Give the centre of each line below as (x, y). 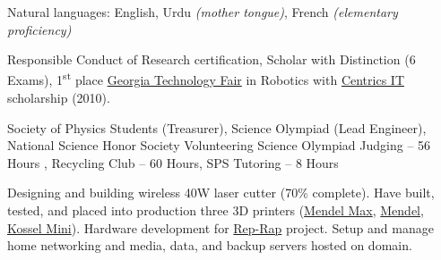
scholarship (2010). (59, 98)
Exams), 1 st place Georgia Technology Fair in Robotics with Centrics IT (206, 79)
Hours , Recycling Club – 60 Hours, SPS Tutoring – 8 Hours (173, 162)
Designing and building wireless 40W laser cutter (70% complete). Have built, (221, 193)
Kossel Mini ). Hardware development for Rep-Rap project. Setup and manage (220, 227)
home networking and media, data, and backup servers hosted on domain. (210, 245)
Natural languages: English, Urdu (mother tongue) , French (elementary (203, 12)
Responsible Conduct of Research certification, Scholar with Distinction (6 (212, 59)
